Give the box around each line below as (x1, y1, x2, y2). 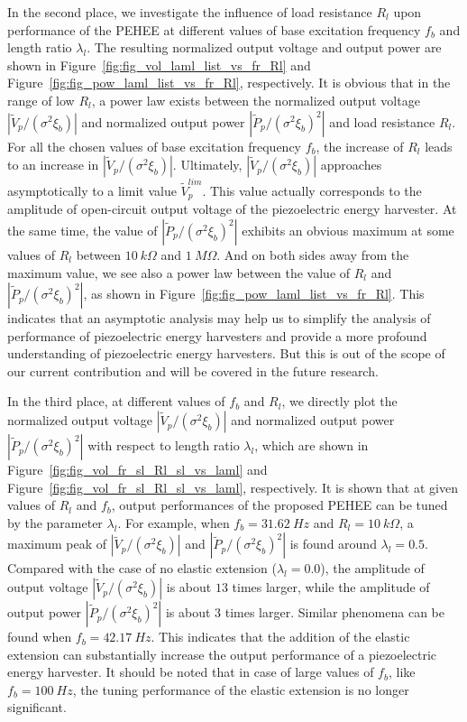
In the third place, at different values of (7, 392, 225, 411)
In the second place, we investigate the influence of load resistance (7, 3, 372, 21)
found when (7, 627, 72, 646)
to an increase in (7, 155, 99, 174)
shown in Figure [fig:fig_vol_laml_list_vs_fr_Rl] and (7, 55, 311, 74)
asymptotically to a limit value (7, 180, 177, 199)
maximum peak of (7, 534, 107, 553)
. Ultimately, (172, 155, 243, 174)
